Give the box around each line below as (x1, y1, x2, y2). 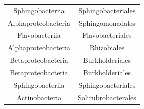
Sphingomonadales (78, 17, 135, 28)
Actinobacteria (16, 92, 62, 102)
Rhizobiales (89, 42, 125, 53)
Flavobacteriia (17, 30, 61, 40)
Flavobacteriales (82, 30, 132, 40)
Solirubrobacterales (77, 92, 136, 102)
